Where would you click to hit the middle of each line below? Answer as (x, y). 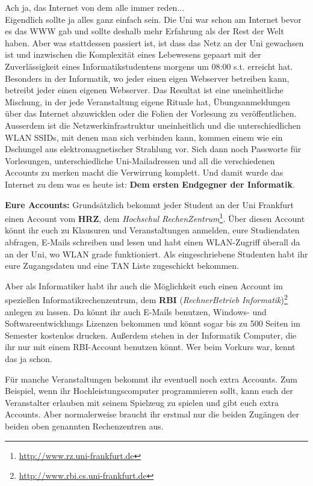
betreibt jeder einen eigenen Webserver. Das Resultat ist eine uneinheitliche (144, 90)
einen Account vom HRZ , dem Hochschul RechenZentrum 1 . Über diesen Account (155, 217)
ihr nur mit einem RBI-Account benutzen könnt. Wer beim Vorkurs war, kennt (150, 347)
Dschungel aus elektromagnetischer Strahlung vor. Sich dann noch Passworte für (153, 149)
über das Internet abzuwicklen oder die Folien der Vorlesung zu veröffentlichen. (151, 113)
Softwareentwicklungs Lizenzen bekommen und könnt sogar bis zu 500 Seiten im (153, 323)
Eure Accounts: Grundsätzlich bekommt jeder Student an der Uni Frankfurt (149, 204)
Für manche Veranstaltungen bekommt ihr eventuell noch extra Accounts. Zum (151, 379)
